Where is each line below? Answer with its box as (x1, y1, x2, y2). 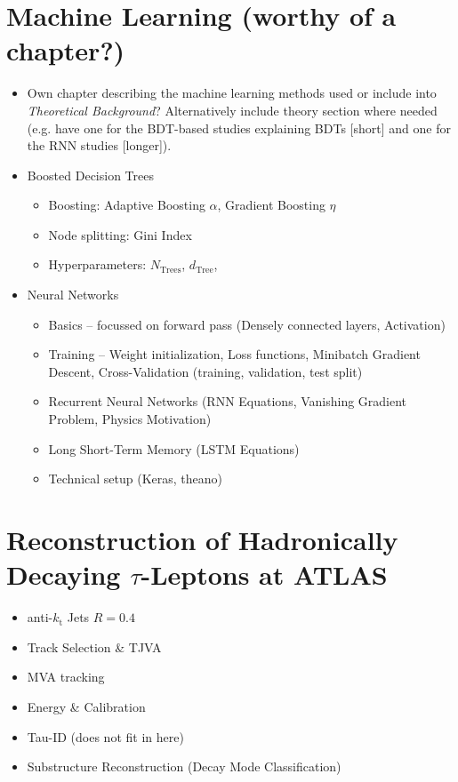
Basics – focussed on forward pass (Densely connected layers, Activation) (48, 315, 446, 333)
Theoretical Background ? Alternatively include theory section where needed (27, 100, 438, 119)
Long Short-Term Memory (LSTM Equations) (48, 439, 300, 458)
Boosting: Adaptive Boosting (48, 195, 205, 214)
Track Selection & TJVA (27, 637, 162, 656)
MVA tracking (27, 667, 105, 686)
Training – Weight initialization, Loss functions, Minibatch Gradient (48, 345, 421, 363)
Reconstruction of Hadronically (6, 522, 398, 557)
